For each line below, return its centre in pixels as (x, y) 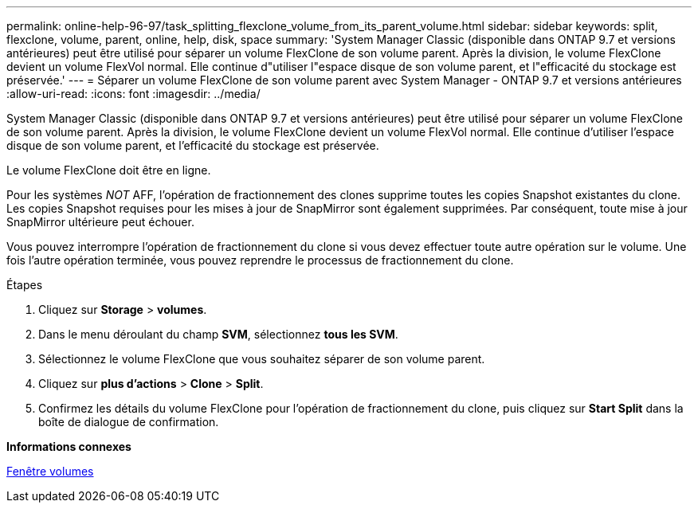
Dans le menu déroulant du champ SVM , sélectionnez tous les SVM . (218, 334)
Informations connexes (69, 446)
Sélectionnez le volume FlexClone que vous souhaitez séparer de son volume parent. (262, 359)
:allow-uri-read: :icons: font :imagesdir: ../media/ (133, 94)
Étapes (25, 285)
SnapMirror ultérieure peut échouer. (100, 222)
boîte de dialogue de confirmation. (129, 422)
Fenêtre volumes (50, 471)
